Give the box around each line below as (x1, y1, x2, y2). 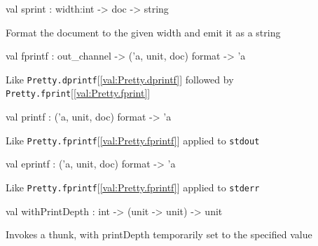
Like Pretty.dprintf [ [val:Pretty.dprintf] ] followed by (6, 71, 234, 86)
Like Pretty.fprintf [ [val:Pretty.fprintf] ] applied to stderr (6, 179, 260, 194)
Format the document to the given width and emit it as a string (6, 25, 281, 39)
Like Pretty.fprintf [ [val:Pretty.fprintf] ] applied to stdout (6, 132, 260, 147)
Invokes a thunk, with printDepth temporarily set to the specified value (6, 227, 312, 242)
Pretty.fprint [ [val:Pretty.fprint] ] (6, 86, 151, 100)
